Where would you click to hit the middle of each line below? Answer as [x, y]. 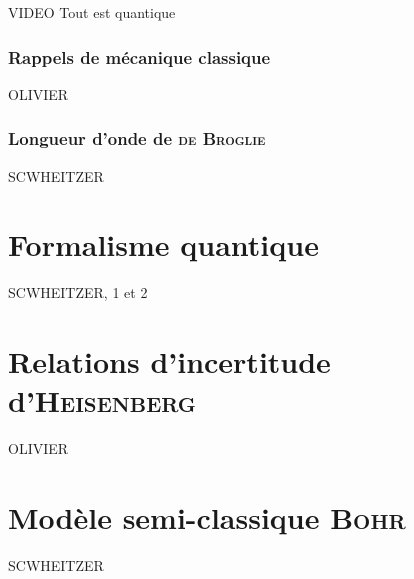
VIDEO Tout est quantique [92, 12]
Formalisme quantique [163, 244]
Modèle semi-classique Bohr [207, 517]
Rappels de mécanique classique [139, 56]
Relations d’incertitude [169, 361]
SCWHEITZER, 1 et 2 [78, 292]
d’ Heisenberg [102, 400]
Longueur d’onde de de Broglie [137, 138]
